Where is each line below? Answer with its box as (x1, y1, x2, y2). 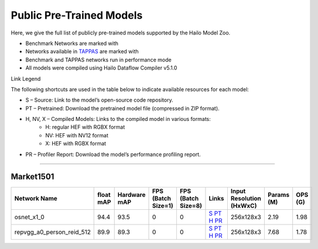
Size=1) (152, 202, 173, 210)
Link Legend (11, 75, 41, 82)
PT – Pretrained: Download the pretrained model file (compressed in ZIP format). (25, 105, 220, 112)
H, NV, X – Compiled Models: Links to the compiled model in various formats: (25, 116, 211, 123)
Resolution (230, 194, 262, 202)
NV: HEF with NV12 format (45, 132, 108, 139)
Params (267, 191, 290, 199)
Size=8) (179, 202, 202, 210)
